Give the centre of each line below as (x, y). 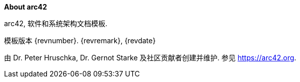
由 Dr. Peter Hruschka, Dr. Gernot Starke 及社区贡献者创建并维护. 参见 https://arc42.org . (150, 58)
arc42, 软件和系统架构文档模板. (56, 23)
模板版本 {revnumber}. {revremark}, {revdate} (80, 40)
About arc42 (26, 7)
